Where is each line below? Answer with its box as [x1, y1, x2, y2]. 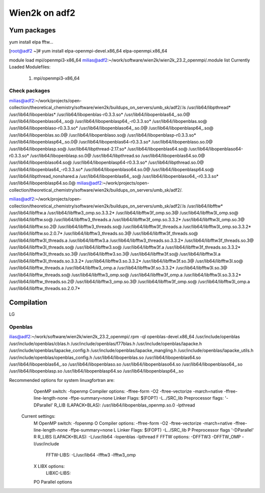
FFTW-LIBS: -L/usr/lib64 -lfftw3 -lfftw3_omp [46, 452, 136, 458]
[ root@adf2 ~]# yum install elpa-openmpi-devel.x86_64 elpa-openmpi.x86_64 [9, 48, 168, 54]
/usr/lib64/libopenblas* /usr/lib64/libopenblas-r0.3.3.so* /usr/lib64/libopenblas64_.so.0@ [9, 111, 190, 117]
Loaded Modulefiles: [9, 64, 51, 70]
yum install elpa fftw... [9, 39, 53, 45]
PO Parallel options [33, 479, 72, 485]
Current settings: [21, 413, 56, 419]
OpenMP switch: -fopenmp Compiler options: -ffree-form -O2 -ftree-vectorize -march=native [33, 388, 223, 394]
